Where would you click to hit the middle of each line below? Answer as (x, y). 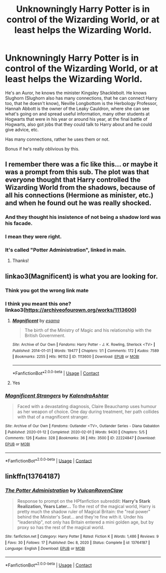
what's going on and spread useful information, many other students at (77, 114)
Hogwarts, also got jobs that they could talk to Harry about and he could (79, 124)
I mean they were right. (33, 237)
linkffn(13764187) (33, 476)
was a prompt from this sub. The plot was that (77, 172)
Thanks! (21, 260)
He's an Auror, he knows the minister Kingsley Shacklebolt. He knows (76, 93)
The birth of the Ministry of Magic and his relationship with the (88, 330)
